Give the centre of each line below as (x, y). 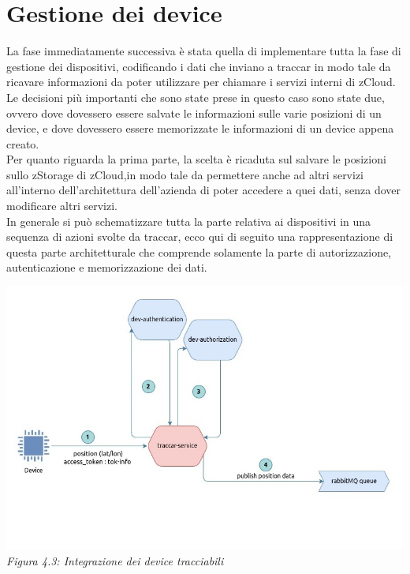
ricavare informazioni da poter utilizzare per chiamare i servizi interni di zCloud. (201, 82)
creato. (23, 143)
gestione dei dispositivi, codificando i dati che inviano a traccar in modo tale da (199, 66)
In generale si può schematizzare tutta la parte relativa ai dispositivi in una (189, 221)
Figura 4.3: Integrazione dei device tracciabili (115, 561)
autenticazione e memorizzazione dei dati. (107, 267)
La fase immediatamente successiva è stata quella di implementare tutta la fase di (204, 51)
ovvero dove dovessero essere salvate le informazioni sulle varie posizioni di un (194, 113)
